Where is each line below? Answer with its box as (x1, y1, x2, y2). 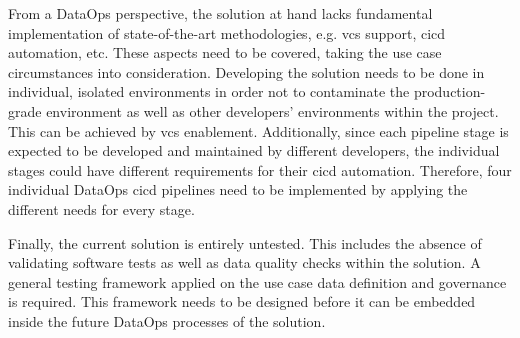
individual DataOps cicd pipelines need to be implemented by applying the (8, 179, 468, 200)
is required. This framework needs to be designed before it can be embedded (8, 291, 476, 312)
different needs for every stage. (8, 198, 195, 219)
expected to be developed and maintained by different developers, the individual (8, 140, 500, 161)
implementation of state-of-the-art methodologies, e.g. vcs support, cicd (8, 22, 446, 43)
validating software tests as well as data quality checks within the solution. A (8, 252, 481, 273)
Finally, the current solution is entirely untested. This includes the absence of (8, 232, 482, 253)
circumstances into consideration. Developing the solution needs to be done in (8, 61, 485, 82)
